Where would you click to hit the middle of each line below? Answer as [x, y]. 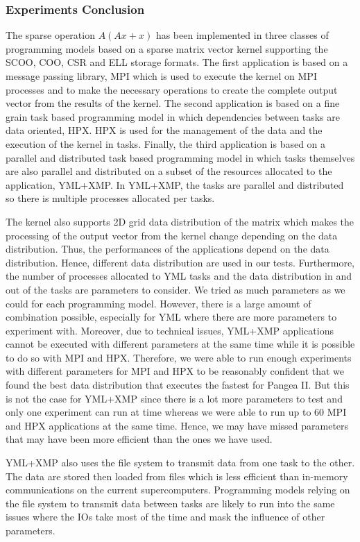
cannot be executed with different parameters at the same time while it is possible [180, 344]
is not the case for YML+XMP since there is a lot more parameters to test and [174, 398]
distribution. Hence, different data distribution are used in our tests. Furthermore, [180, 262]
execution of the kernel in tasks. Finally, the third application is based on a [166, 143]
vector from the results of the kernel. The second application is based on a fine [173, 103]
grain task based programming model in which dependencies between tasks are [173, 116]
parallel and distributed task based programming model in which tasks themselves [180, 157]
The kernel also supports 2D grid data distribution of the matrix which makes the [180, 221]
